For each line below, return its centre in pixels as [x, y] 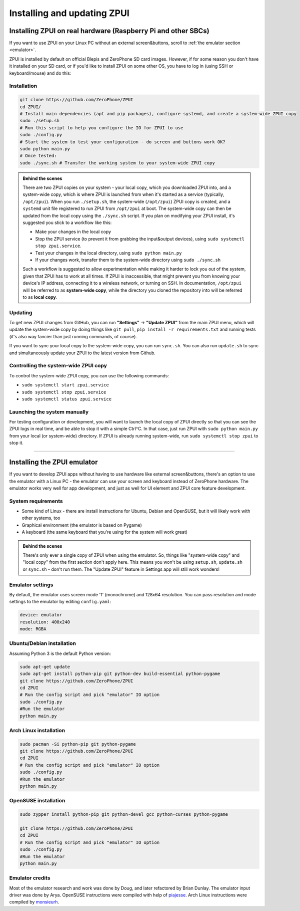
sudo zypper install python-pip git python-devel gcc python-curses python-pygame [124, 815]
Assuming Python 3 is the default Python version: [60, 653]
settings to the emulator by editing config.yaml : [60, 602]
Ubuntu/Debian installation [42, 643]
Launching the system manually [49, 412]
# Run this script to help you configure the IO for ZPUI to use [101, 128]
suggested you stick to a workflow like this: [67, 222]
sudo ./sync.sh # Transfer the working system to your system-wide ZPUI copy [117, 163]
